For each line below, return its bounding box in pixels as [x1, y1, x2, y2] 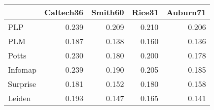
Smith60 [91, 6, 124, 18]
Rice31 [132, 6, 159, 18]
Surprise [8, 78, 36, 89]
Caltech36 [44, 6, 84, 18]
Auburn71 [166, 6, 206, 18]
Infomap [8, 64, 36, 75]
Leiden [8, 92, 31, 104]
